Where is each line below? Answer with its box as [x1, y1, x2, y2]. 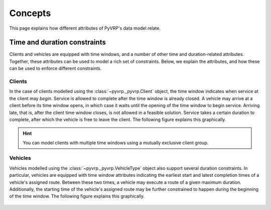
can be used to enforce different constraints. [9, 65, 102, 71]
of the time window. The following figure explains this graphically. [9, 193, 145, 199]
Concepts [9, 8, 51, 19]
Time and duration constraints [9, 38, 106, 47]
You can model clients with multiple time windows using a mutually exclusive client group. [23, 140, 209, 146]
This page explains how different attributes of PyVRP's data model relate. [9, 25, 161, 31]
